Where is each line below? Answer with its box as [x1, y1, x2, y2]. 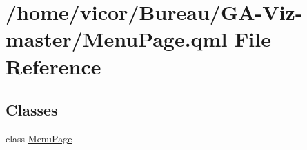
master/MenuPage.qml [6, 25, 228, 53]
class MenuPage [6, 131, 72, 145]
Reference [6, 52, 101, 80]
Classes [6, 99, 58, 120]
